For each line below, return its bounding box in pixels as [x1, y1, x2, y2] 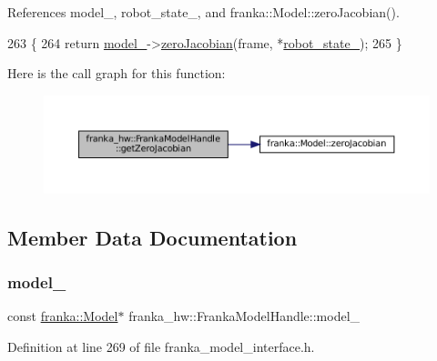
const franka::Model [7, 306, 118, 326]
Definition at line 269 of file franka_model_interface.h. [7, 336, 315, 356]
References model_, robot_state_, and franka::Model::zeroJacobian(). [7, 3, 400, 21]
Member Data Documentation [7, 223, 298, 251]
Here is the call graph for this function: [7, 64, 226, 83]
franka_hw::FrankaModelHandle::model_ [128, 306, 361, 326]
